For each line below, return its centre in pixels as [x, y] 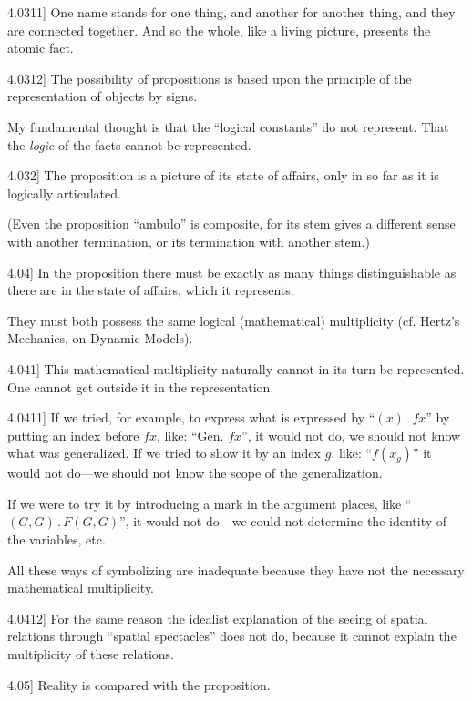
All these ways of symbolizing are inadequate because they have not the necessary [236, 569]
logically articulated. [64, 193]
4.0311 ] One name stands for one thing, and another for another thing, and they [231, 12]
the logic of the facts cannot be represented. [129, 144]
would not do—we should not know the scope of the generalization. [195, 473]
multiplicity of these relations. [91, 654]
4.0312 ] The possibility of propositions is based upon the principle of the [210, 78]
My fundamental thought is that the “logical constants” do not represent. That [228, 126]
